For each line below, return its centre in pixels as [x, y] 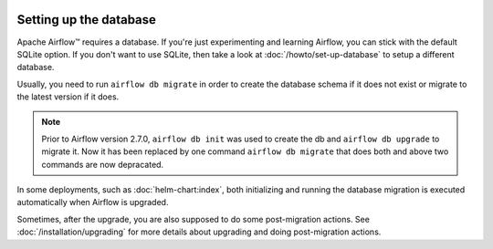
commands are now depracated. [103, 164]
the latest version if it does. [68, 97]
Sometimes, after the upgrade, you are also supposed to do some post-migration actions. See [193, 219]
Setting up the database [87, 20]
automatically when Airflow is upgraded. [93, 202]
